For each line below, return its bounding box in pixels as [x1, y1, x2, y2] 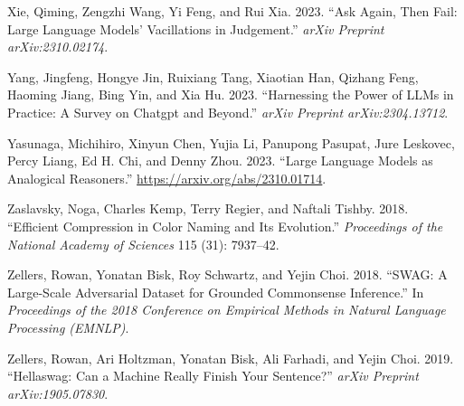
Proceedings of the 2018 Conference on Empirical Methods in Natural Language [7, 300, 446, 319]
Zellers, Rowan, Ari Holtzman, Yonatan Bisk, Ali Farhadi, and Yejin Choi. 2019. [7, 348, 454, 367]
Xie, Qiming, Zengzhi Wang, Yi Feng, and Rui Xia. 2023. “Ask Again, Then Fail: [7, 2, 458, 20]
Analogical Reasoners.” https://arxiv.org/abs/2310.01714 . [7, 168, 327, 187]
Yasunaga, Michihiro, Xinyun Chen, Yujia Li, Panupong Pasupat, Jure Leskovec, [7, 133, 455, 152]
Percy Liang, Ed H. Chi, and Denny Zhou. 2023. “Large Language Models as [7, 151, 433, 170]
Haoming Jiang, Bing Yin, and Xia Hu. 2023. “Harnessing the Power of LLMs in [7, 85, 454, 104]
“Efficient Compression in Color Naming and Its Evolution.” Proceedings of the [7, 216, 443, 235]
